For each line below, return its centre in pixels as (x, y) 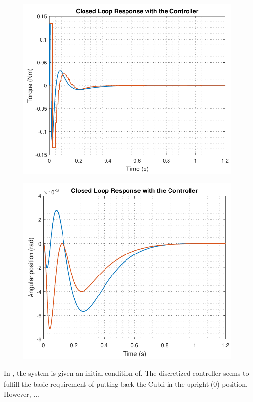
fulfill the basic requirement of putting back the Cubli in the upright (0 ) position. (126, 384)
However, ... (21, 393)
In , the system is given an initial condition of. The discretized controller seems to (126, 372)
